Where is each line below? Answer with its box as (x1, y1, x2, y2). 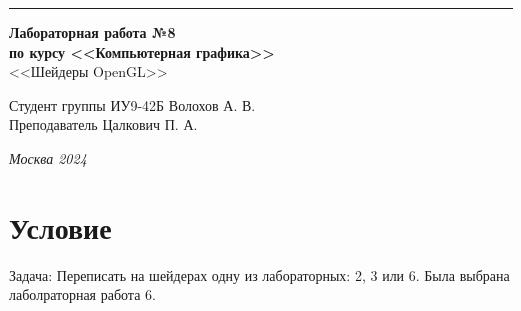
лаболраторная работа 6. (9, 284, 156, 305)
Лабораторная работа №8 (9, 22, 176, 42)
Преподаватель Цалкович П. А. (9, 114, 198, 135)
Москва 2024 (9, 147, 87, 168)
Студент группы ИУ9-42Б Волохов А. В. (9, 94, 256, 115)
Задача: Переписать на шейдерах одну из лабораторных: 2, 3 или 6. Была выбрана (9, 264, 510, 285)
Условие (9, 206, 112, 247)
